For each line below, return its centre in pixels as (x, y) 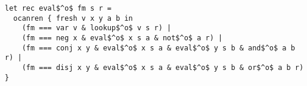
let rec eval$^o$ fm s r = (58, 8)
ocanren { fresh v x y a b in (73, 18)
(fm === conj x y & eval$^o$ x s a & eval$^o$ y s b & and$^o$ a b (158, 48)
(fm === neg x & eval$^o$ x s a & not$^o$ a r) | (122, 38)
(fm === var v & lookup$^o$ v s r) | (97, 28)
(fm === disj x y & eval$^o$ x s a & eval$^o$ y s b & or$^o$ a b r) (163, 67)
